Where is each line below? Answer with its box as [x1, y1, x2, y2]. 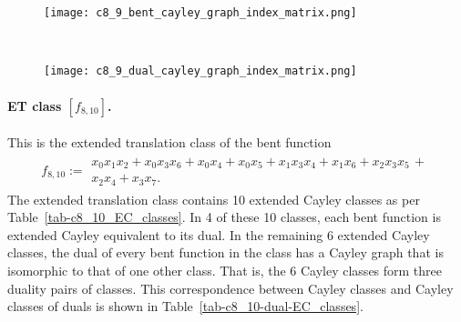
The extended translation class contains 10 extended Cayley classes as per [7, 189, 420, 208]
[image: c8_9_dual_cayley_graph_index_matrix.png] [44, 65, 357, 78]
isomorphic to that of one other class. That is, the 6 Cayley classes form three [7, 261, 443, 280]
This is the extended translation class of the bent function [7, 133, 332, 152]
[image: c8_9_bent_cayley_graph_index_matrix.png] [44, 6, 357, 19]
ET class [7, 96, 62, 115]
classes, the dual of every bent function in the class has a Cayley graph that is [7, 243, 444, 262]
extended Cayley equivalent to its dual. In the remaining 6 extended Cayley [7, 225, 430, 244]
